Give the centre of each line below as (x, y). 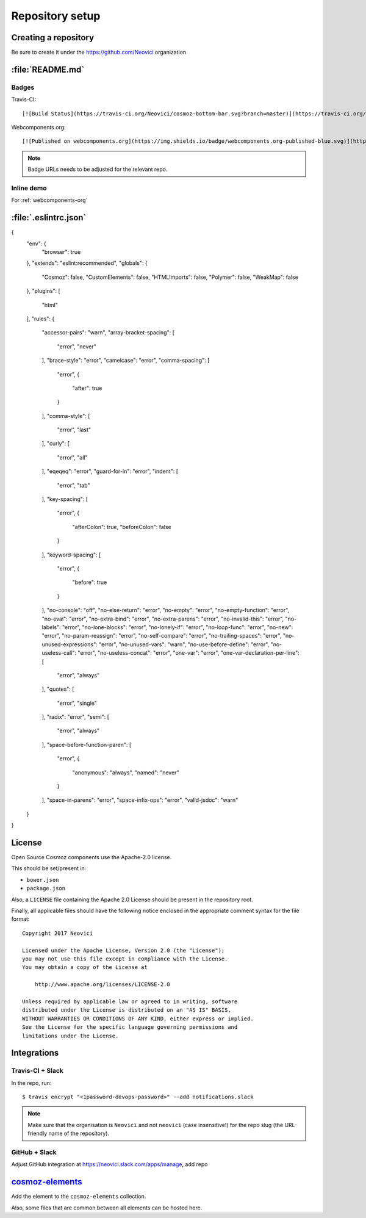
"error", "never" (77, 346)
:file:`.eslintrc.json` (49, 218)
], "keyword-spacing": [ (71, 555)
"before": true (90, 582)
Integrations (35, 1053)
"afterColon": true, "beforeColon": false (122, 527)
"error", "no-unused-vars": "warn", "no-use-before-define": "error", (184, 644)
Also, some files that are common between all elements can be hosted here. (107, 1208)
